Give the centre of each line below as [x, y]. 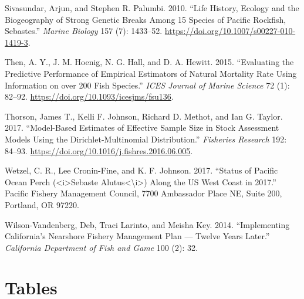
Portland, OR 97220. [42, 204]
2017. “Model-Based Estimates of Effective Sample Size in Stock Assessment [142, 128]
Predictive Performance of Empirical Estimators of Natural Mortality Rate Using [151, 73]
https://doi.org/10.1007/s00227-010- [230, 31]
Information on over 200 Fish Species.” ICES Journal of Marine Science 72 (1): [147, 85]
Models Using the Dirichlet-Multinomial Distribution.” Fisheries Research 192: [146, 139]
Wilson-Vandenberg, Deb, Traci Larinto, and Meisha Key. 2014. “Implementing [147, 224]
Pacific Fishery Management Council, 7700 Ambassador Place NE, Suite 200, [143, 193]
